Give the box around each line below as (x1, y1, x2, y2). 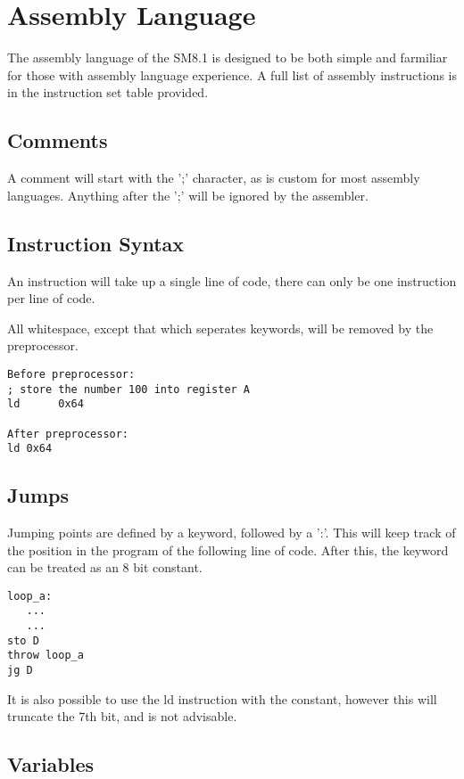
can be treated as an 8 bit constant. (7, 558, 203, 577)
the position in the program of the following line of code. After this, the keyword (7, 540, 449, 559)
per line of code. (7, 289, 95, 307)
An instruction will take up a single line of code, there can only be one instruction (7, 271, 457, 290)
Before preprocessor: (7, 367, 136, 381)
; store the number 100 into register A (7, 382, 251, 396)
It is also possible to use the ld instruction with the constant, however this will (7, 689, 437, 708)
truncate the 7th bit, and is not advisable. (7, 707, 237, 726)
